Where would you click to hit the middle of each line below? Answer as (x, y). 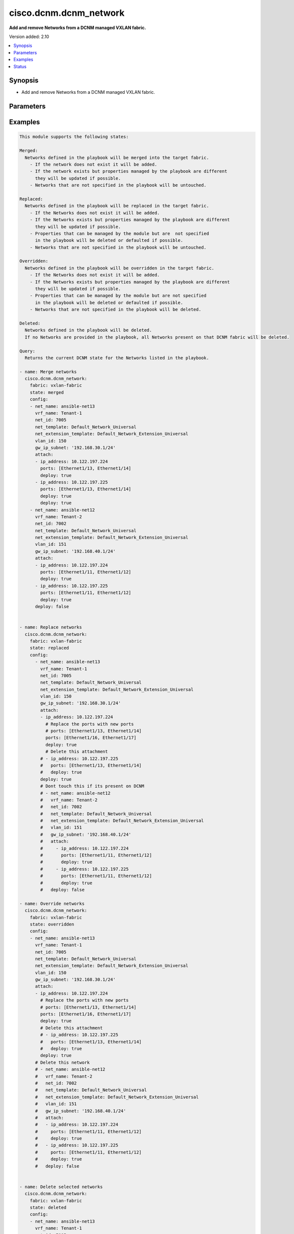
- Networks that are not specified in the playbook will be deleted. (115, 309)
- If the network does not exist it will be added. (94, 164)
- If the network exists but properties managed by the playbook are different (129, 171)
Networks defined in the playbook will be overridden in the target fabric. (119, 268)
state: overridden (52, 924)
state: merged (47, 392)
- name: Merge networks (48, 372)
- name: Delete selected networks (61, 1187)
